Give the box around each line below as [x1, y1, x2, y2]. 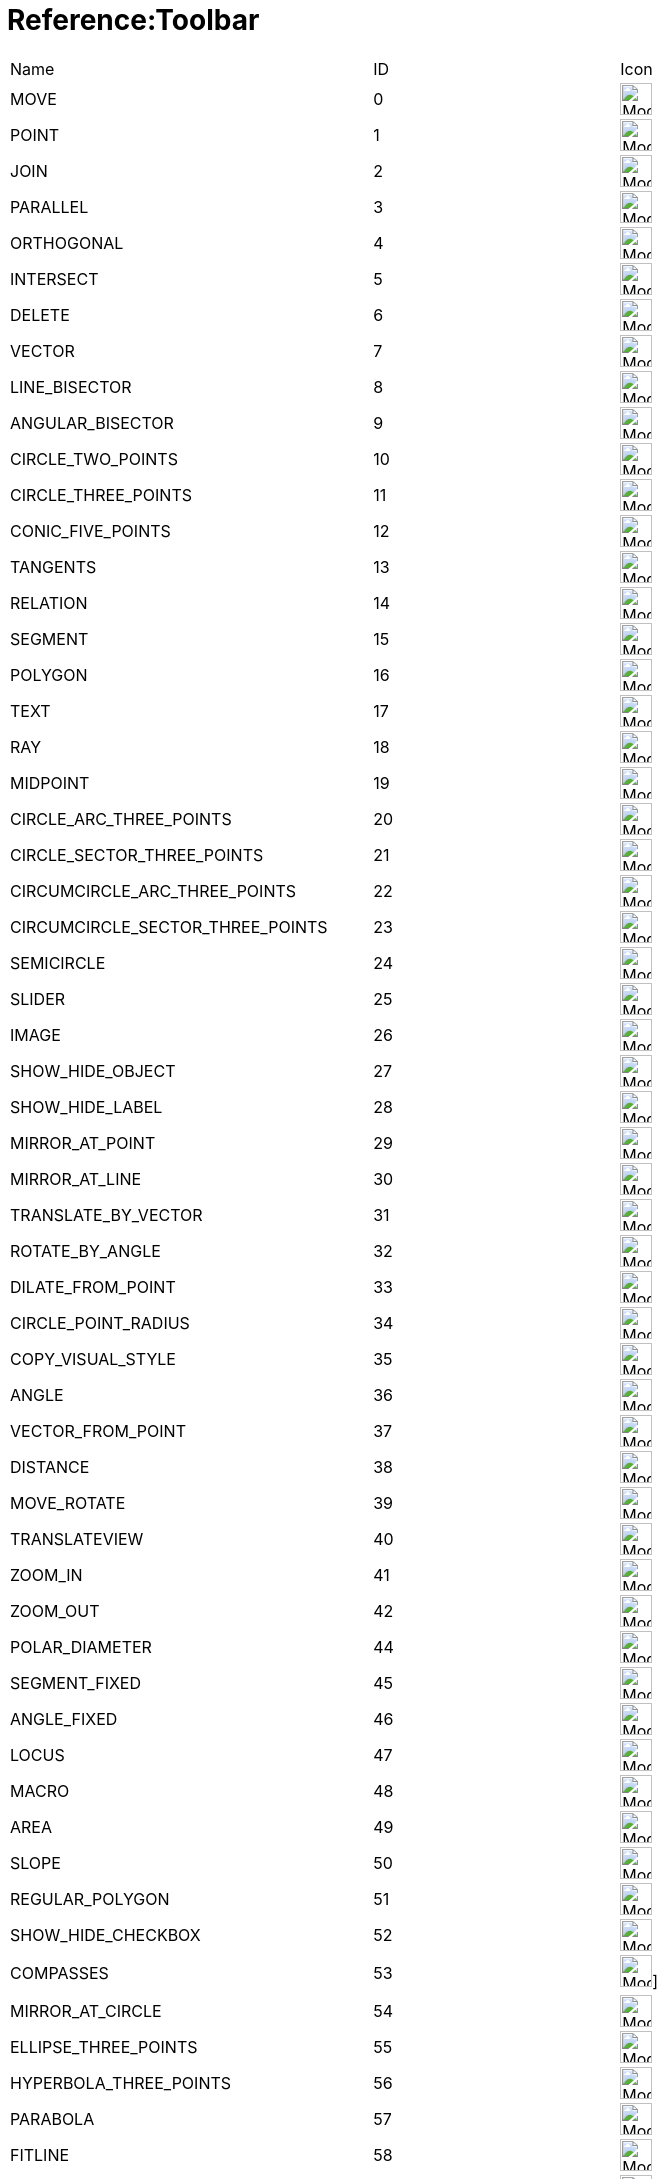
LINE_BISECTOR [10, 376, 132, 397]
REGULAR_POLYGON [10, 1888, 170, 1909]
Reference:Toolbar [7, 3, 260, 37]
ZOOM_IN [10, 1564, 83, 1585]
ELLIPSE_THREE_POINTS [10, 2036, 198, 2057]
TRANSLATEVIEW [10, 1528, 144, 1549]
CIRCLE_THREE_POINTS [10, 484, 193, 505]
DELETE [10, 304, 70, 325]
